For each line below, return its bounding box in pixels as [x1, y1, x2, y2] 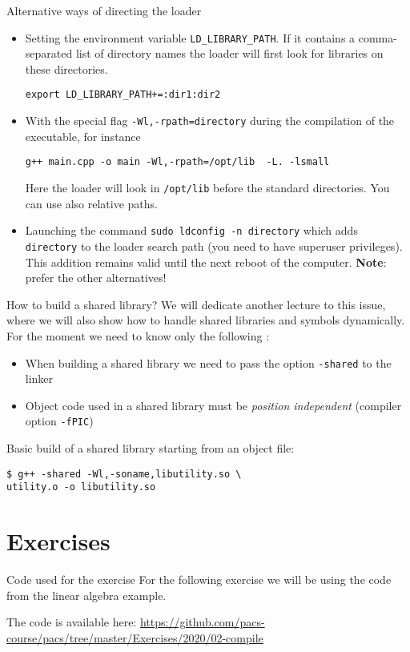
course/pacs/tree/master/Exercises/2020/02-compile [6, 629, 263, 646]
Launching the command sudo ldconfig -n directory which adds [25, 222, 358, 239]
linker [25, 370, 54, 387]
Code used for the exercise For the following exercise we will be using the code [6, 571, 392, 588]
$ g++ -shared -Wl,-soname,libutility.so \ [6, 468, 242, 480]
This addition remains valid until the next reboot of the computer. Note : [25, 253, 387, 270]
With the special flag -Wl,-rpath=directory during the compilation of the [25, 112, 395, 129]
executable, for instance [25, 127, 141, 144]
